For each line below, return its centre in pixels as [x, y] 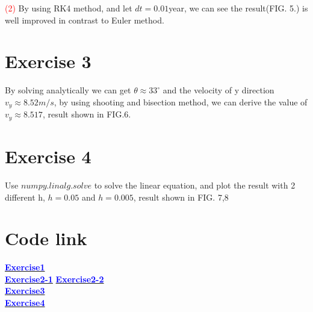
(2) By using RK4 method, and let [69, 8]
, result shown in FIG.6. [87, 114]
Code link [46, 238]
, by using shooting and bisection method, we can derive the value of [181, 101]
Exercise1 [25, 267]
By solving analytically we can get [68, 90]
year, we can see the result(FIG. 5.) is [238, 8]
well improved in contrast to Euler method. [85, 20]
